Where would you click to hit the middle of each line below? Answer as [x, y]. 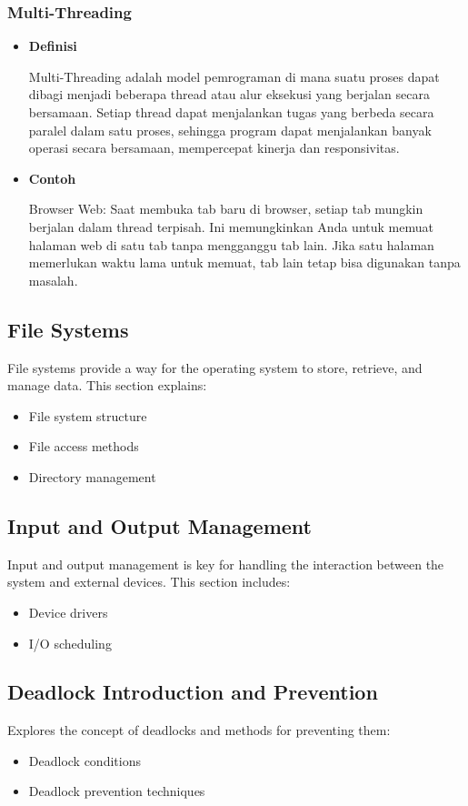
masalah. [53, 280]
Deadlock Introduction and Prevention [193, 692]
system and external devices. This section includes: [149, 582]
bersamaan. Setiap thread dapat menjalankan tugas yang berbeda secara [231, 112]
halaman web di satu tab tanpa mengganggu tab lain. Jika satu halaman [231, 244]
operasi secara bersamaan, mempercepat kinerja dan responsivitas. [214, 148]
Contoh [52, 178]
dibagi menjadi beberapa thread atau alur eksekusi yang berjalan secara [229, 94]
